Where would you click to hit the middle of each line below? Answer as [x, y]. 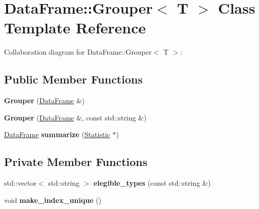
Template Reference [75, 28]
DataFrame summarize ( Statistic [57, 134]
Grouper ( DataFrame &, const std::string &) [75, 117]
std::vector [20, 183]
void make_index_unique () [53, 200]
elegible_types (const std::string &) [152, 183]
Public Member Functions [73, 79]
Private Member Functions [76, 162]
